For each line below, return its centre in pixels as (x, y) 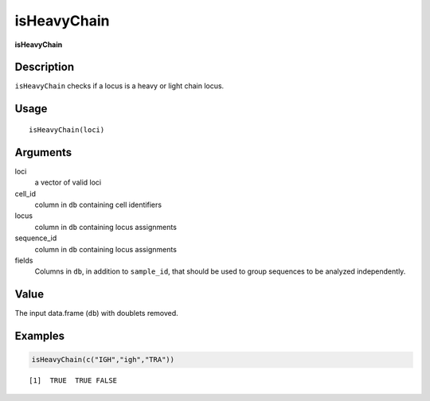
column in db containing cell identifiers (98, 204)
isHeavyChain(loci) (67, 130)
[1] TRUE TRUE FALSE (73, 381)
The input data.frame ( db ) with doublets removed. (96, 313)
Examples (40, 336)
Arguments (43, 152)
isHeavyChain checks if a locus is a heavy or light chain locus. (119, 86)
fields (24, 260)
